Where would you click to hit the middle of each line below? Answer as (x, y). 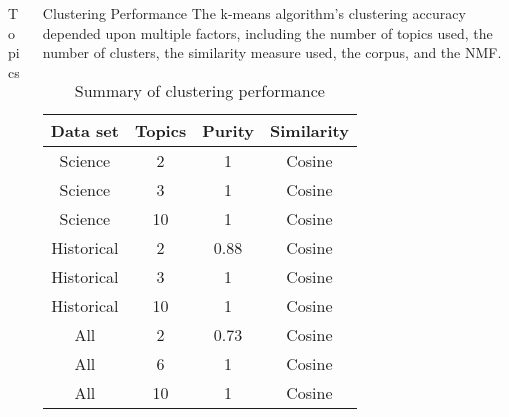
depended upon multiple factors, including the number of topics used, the (267, 32)
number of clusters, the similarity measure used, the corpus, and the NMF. (272, 52)
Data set (84, 130)
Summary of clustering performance (199, 90)
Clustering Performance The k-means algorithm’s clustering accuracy (254, 13)
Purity (228, 130)
